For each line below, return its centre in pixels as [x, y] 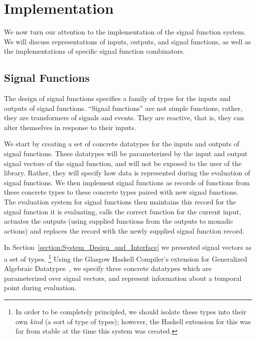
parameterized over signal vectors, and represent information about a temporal [123, 278]
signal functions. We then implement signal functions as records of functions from [127, 182]
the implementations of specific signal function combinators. [95, 51]
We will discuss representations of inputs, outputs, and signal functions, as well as [128, 41]
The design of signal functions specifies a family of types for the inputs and [117, 98]
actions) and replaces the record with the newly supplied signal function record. [124, 230]
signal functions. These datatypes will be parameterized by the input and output [126, 153]
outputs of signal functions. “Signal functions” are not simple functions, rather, [123, 108]
